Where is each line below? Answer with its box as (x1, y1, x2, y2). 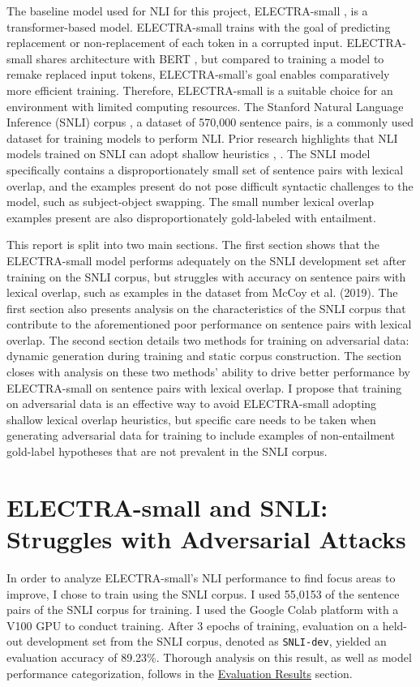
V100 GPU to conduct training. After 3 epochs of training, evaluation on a (6, 616, 379, 633)
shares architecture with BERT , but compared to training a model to (36, 49, 384, 67)
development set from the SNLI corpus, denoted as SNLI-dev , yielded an (26, 633, 387, 650)
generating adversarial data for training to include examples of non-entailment (6, 427, 396, 444)
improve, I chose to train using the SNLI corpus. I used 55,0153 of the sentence (6, 585, 400, 602)
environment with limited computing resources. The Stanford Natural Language (6, 97, 404, 114)
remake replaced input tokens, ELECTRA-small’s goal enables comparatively (6, 66, 390, 83)
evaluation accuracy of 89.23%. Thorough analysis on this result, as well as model (6, 648, 412, 665)
